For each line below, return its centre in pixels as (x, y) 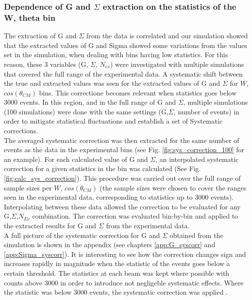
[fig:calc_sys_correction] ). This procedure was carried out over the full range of (122, 178)
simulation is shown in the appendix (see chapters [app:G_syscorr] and (110, 245)
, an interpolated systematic (197, 159)
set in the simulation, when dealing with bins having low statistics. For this (116, 55)
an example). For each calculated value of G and (76, 159)
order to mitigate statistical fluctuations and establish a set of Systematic (113, 121)
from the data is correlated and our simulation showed (167, 36)
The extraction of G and (40, 36)
